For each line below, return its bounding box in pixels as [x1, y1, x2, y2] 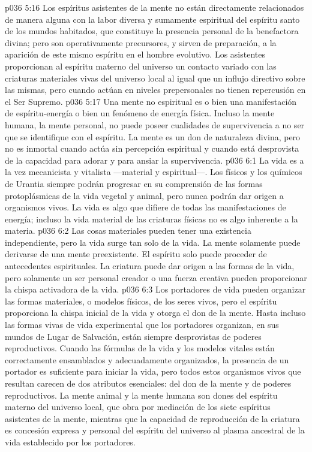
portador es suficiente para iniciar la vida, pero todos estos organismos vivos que [5, 365, 301, 378]
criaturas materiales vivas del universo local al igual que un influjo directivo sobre [5, 71, 305, 84]
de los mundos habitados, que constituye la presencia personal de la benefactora [5, 25, 299, 37]
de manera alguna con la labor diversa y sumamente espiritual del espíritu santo [5, 13, 300, 25]
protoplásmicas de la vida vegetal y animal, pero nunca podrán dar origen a [5, 189, 284, 201]
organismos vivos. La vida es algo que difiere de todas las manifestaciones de [5, 201, 286, 213]
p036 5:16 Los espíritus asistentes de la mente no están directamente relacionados [5, 1, 304, 13]
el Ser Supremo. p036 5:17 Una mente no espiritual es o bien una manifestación [5, 95, 297, 107]
